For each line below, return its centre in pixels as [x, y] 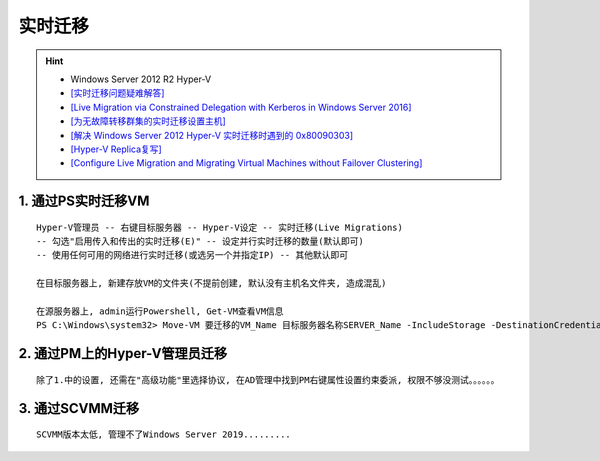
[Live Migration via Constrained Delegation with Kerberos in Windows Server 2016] [241, 107]
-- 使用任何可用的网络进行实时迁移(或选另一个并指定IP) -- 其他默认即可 [192, 255]
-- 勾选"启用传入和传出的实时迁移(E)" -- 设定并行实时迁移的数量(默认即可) [200, 241]
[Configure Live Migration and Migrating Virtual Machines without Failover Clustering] [246, 163]
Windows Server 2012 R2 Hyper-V [141, 79]
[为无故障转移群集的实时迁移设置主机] [148, 121]
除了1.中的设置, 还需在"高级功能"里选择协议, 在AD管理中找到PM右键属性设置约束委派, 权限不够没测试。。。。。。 [268, 379]
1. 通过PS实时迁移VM [84, 201]
